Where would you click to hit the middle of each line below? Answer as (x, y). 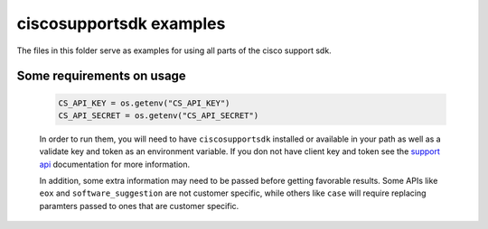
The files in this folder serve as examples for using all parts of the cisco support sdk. (174, 50)
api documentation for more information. (115, 164)
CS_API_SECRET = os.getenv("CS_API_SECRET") (159, 115)
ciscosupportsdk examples (121, 23)
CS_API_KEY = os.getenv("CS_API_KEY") (144, 103)
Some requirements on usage (102, 76)
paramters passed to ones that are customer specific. (139, 206)
